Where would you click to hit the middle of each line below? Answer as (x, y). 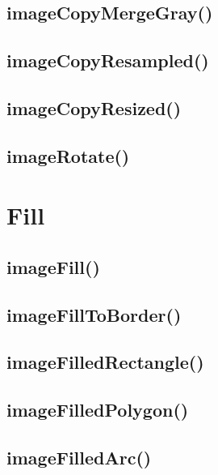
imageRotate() (68, 155)
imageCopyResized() (94, 107)
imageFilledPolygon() (98, 410)
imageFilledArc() (79, 458)
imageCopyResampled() (108, 60)
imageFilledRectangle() (105, 362)
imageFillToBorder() (94, 314)
